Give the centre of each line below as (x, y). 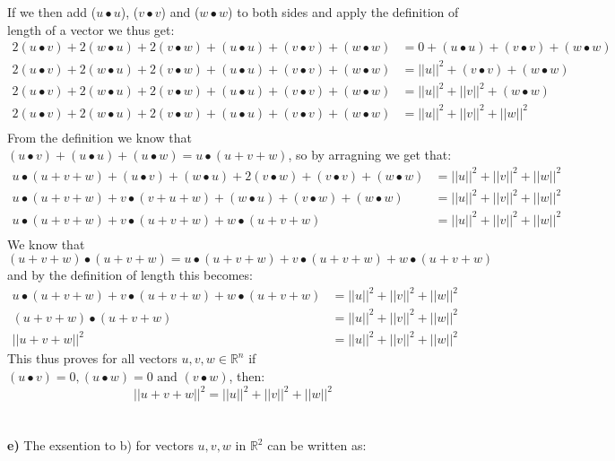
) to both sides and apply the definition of (343, 12)
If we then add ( (52, 12)
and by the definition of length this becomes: (130, 275)
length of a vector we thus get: (91, 29)
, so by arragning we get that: (370, 155)
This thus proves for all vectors (92, 358)
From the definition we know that (100, 137)
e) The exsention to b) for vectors (100, 445)
